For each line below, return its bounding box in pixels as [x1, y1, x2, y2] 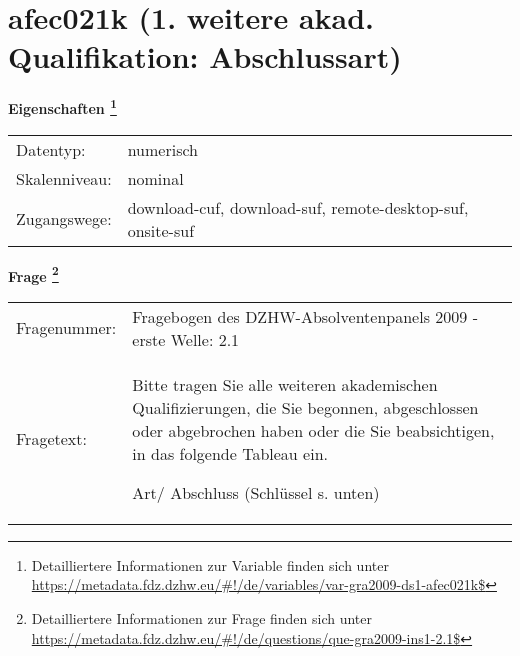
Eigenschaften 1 [8, 95, 117, 118]
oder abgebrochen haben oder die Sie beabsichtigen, [132, 418, 495, 442]
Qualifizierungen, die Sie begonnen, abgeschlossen [132, 395, 479, 419]
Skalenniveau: [16, 166, 112, 190]
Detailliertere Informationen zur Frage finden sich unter [31, 608, 373, 628]
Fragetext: [16, 426, 87, 450]
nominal [127, 166, 184, 190]
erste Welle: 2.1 [132, 327, 240, 351]
